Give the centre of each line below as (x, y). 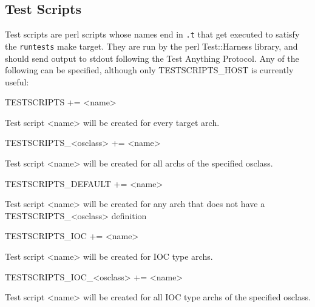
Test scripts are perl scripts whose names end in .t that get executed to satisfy (152, 34)
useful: (17, 81)
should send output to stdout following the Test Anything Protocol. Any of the (152, 58)
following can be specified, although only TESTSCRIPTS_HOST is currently (149, 70)
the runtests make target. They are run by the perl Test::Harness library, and (151, 46)
